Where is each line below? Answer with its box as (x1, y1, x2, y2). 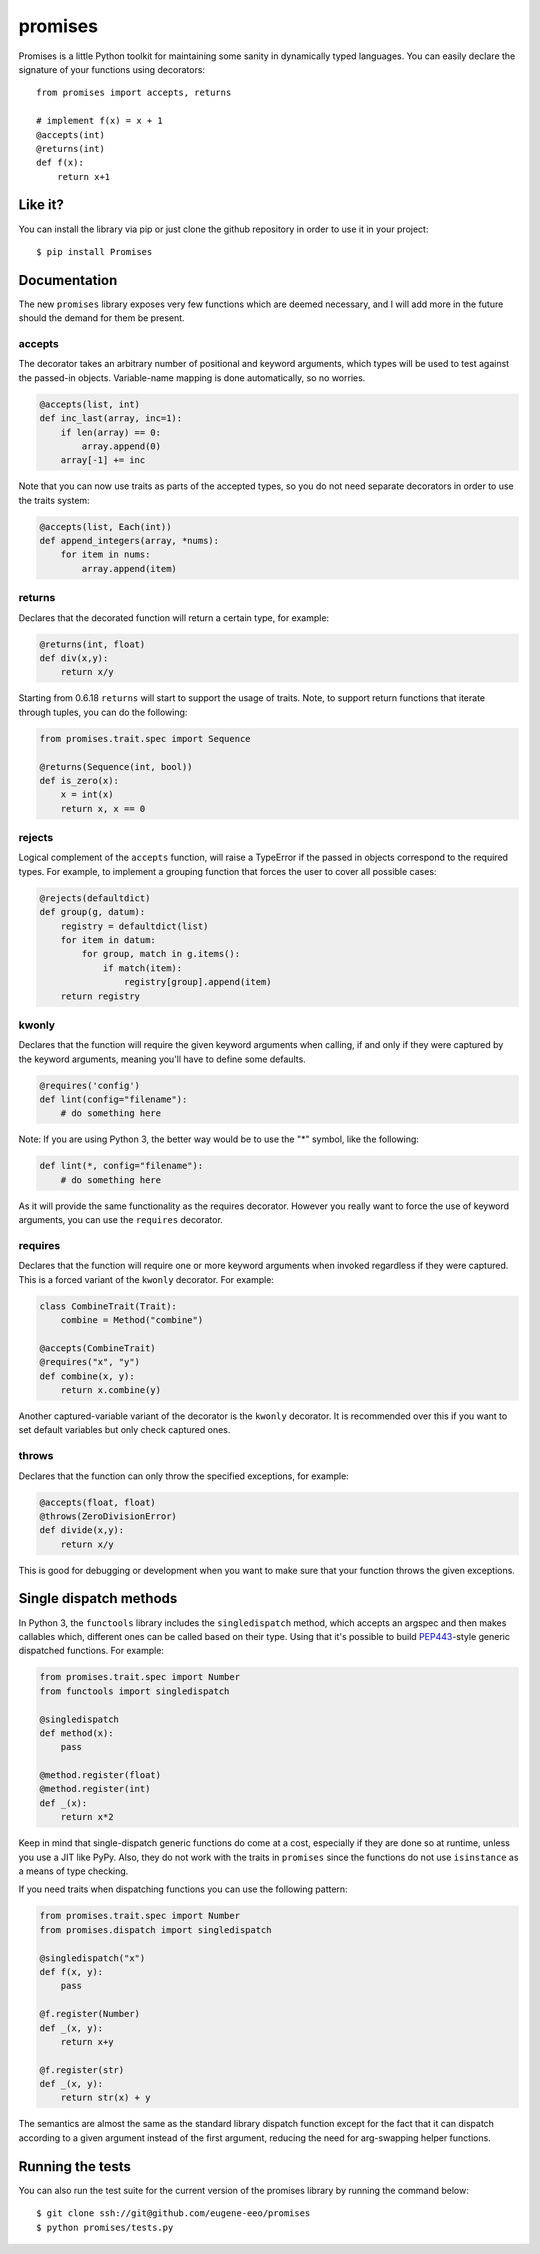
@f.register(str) (39, 2064, 125, 2075)
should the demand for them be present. (18, 312, 185, 324)
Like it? (18, 196, 64, 214)
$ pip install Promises (36, 246, 153, 257)
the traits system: (18, 494, 90, 506)
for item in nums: (60, 549, 151, 560)
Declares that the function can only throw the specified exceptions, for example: (18, 1470, 349, 1482)
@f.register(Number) (39, 2008, 140, 2020)
